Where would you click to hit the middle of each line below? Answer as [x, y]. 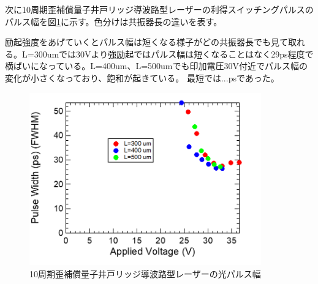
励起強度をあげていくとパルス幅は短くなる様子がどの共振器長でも [138, 42]
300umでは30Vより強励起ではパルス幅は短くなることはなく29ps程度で [174, 54]
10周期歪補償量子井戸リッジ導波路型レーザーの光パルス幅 [145, 273]
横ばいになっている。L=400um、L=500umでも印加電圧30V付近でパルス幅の [156, 66]
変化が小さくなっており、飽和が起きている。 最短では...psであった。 [142, 77]
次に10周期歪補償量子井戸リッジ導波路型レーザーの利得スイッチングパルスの [159, 9]
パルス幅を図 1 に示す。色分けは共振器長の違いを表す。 [114, 21]
